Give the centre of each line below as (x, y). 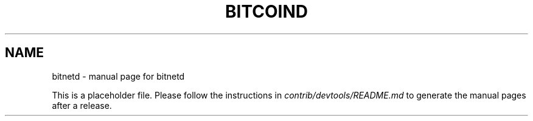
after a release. (82, 105)
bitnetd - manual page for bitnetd (118, 76)
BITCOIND (266, 12)
